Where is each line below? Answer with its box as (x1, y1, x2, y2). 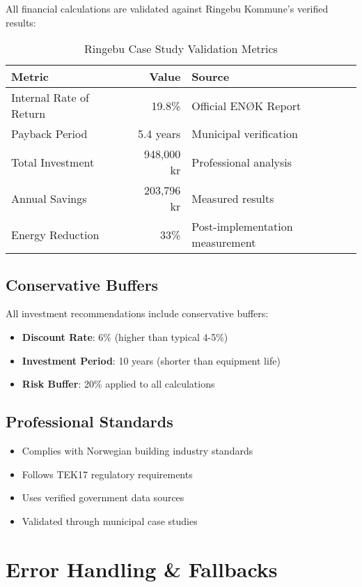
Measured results (191, 190, 274, 206)
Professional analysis (191, 153, 292, 170)
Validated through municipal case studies (22, 513, 198, 528)
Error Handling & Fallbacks (6, 554, 278, 583)
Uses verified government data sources (22, 490, 184, 505)
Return (11, 105, 46, 122)
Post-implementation (191, 218, 293, 235)
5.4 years (137, 125, 181, 142)
